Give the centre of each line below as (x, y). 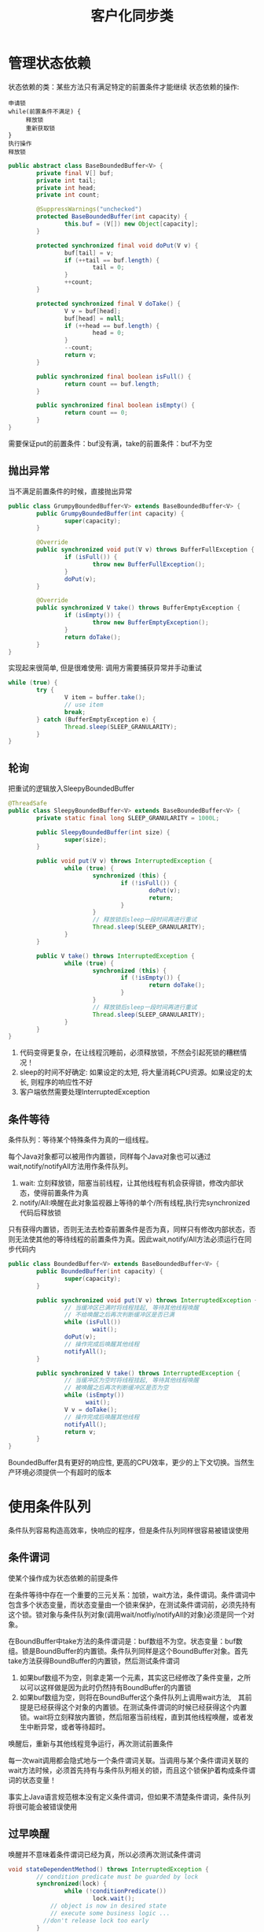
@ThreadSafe (27, 804)
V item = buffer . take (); (105, 698)
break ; (75, 712)
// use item (84, 705)
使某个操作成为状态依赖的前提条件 (63, 1578)
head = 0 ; (108, 333)
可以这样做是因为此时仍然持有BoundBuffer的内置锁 (109, 1687)
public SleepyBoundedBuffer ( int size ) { (103, 832)
